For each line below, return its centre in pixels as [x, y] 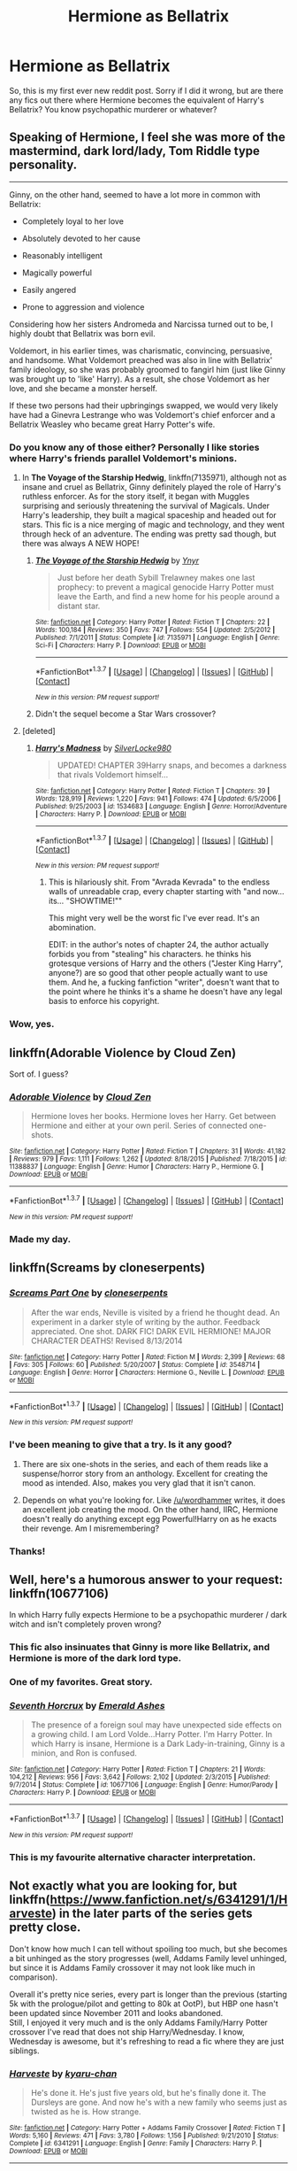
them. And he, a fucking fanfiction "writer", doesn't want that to [164, 982]
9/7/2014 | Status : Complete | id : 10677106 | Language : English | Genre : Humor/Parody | [144, 1785]
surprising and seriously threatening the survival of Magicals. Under [146, 506]
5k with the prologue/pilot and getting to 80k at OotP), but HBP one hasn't [144, 2004]
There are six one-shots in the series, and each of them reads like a [145, 1464]
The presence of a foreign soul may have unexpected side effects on [156, 1725]
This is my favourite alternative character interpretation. [133, 1858]
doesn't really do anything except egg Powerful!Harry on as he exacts [149, 1518]
